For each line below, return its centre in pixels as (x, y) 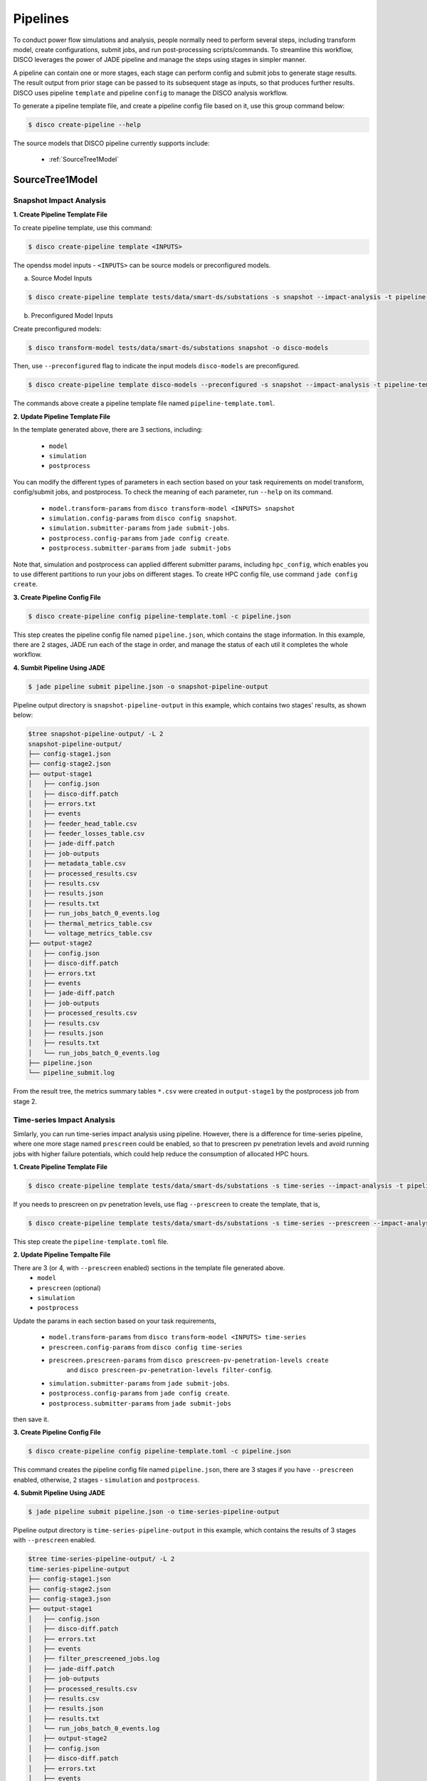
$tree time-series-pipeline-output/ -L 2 (101, 1559)
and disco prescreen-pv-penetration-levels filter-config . (170, 1370)
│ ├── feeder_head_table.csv (83, 824)
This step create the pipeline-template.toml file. (91, 1242)
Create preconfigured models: (57, 328)
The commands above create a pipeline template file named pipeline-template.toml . (144, 403)
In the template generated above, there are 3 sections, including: (108, 430)
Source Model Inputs (62, 279)
